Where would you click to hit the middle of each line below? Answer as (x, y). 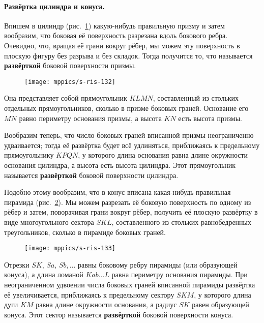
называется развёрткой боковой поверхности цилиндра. (91, 175)
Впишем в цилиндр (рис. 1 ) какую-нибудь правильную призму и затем (114, 25)
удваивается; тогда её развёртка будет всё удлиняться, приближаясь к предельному (132, 145)
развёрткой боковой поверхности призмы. (70, 65)
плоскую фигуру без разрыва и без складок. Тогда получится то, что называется (128, 55)
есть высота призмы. (210, 118)
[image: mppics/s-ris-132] (70, 82)
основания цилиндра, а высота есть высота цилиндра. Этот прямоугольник (120, 165)
